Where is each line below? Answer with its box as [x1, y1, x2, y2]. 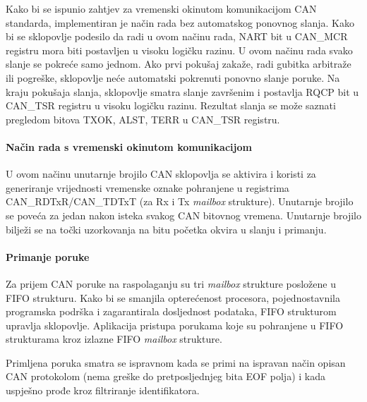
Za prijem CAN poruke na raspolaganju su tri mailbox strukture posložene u [6, 276, 337, 291]
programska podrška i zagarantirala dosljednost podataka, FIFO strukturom [6, 304, 337, 319]
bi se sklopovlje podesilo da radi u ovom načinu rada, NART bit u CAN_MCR [6, 29, 348, 44]
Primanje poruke [6, 249, 90, 264]
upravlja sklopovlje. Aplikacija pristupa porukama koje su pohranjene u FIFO [6, 317, 344, 332]
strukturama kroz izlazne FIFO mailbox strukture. [6, 331, 222, 346]
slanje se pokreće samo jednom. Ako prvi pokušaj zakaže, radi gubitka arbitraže [6, 56, 351, 71]
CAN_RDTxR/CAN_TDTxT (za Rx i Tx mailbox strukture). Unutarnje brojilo [6, 194, 354, 209]
